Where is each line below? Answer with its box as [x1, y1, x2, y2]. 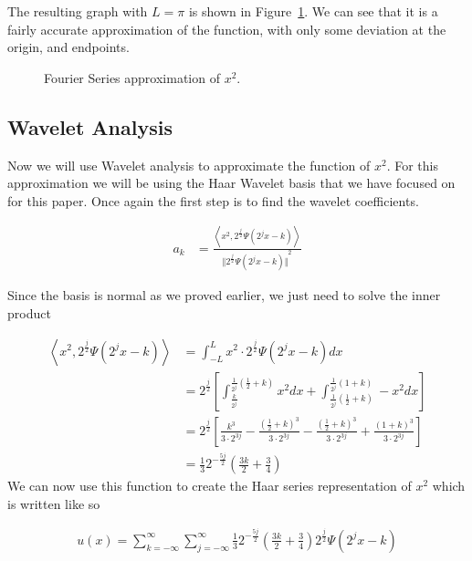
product [7, 303, 51, 322]
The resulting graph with [7, 2, 148, 20]
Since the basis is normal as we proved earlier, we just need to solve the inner [7, 286, 441, 305]
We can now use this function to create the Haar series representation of [7, 476, 412, 495]
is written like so [7, 493, 100, 513]
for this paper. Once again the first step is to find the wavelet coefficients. [7, 191, 419, 210]
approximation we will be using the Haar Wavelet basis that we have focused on [7, 173, 456, 192]
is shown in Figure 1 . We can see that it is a [188, 2, 438, 20]
